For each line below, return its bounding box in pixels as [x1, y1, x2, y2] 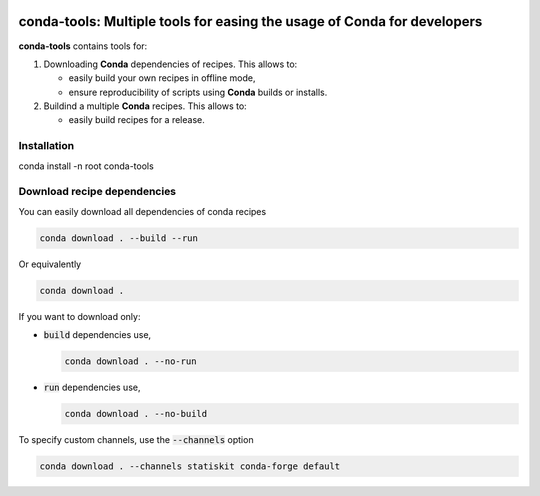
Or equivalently [18, 258, 82, 270]
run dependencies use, [43, 381, 141, 394]
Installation [18, 139, 75, 153]
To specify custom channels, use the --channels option [18, 434, 254, 446]
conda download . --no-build [64, 408, 208, 420]
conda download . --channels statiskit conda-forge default [39, 461, 341, 472]
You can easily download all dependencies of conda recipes [18, 205, 267, 217]
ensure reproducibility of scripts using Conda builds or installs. [68, 86, 328, 98]
